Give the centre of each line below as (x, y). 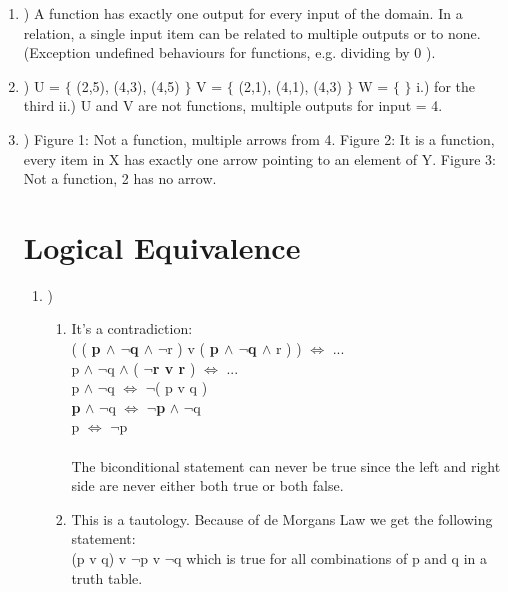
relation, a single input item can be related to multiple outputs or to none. (252, 32)
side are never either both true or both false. (207, 485)
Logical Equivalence (162, 246)
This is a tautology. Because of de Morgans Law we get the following (282, 518)
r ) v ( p (193, 348)
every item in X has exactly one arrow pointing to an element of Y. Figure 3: (259, 158)
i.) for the (445, 85)
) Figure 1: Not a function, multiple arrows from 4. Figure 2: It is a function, (259, 138)
